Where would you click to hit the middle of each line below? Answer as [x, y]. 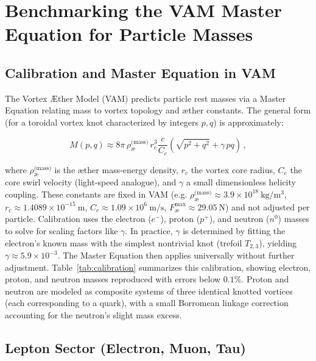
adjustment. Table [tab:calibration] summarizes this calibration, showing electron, [158, 267]
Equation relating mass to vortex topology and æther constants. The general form [158, 110]
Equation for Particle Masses [129, 34]
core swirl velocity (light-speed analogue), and [91, 182]
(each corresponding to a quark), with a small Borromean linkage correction [147, 303]
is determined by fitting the [234, 230]
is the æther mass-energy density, [116, 169]
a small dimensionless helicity [241, 182]
